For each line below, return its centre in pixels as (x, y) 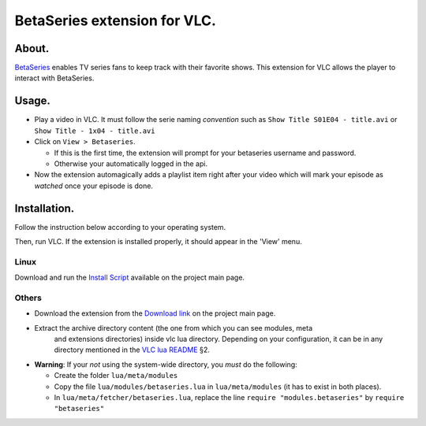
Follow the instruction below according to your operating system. (120, 227)
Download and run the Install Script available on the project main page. (129, 278)
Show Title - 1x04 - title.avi (95, 131)
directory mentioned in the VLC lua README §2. (132, 350)
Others (28, 298)
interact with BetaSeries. (54, 78)
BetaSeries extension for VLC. (116, 20)
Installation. (45, 208)
